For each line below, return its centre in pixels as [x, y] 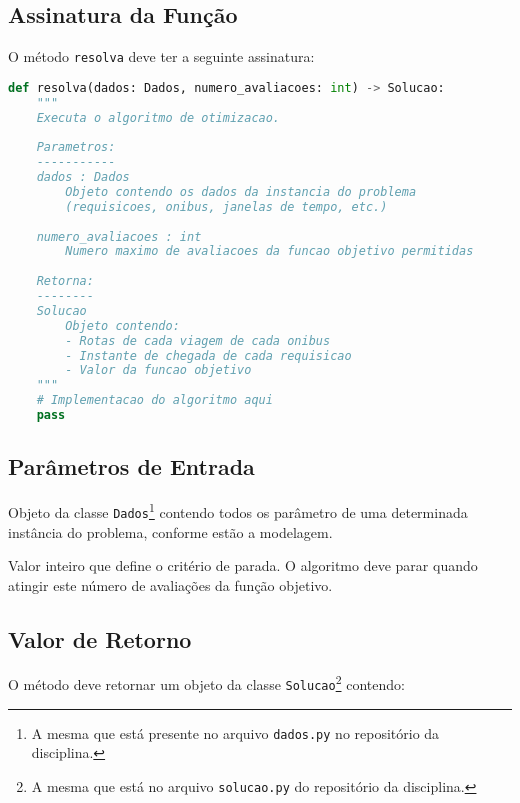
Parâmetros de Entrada [131, 466]
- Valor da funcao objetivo [158, 370]
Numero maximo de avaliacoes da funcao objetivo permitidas [269, 251]
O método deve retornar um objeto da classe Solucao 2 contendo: [206, 683]
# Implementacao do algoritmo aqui [154, 400]
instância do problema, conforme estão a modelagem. [170, 531]
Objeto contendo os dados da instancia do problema [241, 191]
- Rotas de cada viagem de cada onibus [198, 340]
